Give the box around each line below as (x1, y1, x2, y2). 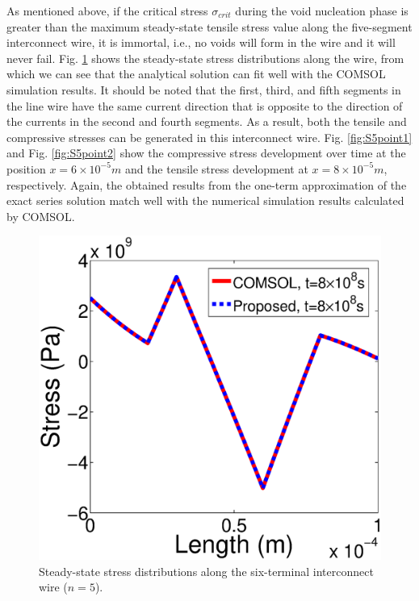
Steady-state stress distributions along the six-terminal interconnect (39, 562, 374, 579)
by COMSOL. (6, 207, 75, 224)
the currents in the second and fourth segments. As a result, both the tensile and (6, 113, 407, 130)
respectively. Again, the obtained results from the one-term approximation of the (6, 176, 407, 193)
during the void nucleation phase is (235, 2, 409, 19)
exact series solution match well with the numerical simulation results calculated (6, 192, 404, 209)
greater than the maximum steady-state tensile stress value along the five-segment (6, 18, 413, 35)
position (6, 160, 46, 177)
